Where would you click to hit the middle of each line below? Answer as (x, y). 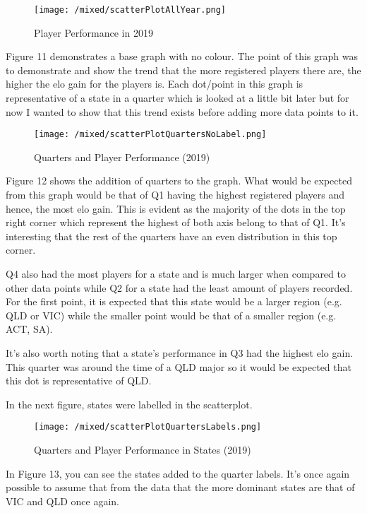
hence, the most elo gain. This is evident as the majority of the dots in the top (176, 208)
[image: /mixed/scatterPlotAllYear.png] (130, 10)
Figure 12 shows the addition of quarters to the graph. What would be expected (179, 181)
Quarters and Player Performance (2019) (122, 157)
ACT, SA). (29, 329)
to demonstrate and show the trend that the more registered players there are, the (183, 70)
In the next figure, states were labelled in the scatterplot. (129, 404)
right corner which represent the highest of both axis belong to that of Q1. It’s (176, 222)
